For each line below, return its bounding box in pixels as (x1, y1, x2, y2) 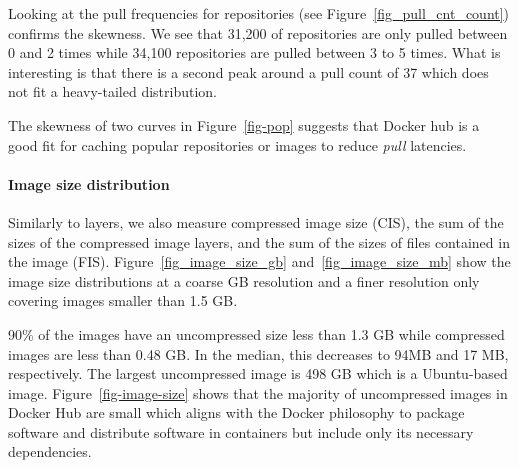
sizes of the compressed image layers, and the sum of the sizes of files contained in (8, 231, 510, 252)
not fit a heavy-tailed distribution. (8, 81, 217, 102)
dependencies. (8, 441, 92, 462)
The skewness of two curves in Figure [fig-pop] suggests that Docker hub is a (8, 114, 480, 135)
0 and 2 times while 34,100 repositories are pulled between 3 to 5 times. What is (8, 42, 501, 63)
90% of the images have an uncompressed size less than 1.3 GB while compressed (8, 323, 505, 344)
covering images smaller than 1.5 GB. (8, 290, 238, 311)
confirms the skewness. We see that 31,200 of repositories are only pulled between (8, 22, 508, 43)
